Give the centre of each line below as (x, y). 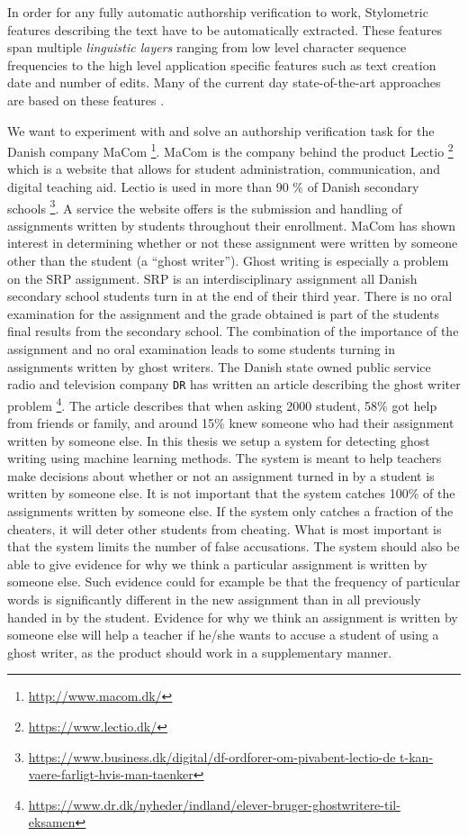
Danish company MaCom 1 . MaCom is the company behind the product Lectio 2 (230, 150)
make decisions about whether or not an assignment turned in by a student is (221, 475)
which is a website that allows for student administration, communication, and (224, 169)
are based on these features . (86, 100)
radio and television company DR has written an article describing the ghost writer (234, 384)
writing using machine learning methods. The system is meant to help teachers (225, 458)
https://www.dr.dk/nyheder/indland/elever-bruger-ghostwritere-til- (214, 804)
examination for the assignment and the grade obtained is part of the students (224, 313)
